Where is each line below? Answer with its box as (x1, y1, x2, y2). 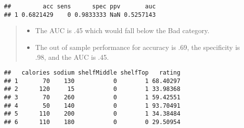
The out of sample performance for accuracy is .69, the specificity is (35, 42, 240, 52)
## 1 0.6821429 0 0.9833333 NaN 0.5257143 (4, 11, 156, 18)
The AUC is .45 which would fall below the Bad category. (35, 25, 209, 36)
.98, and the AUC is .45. (35, 51, 109, 62)
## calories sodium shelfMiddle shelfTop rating (4, 69, 180, 77)
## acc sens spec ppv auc (4, 3, 156, 10)
